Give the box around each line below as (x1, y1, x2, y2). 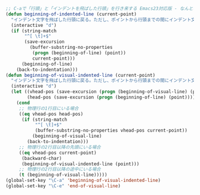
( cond (16, 100, 30, 106)
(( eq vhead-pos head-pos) (19, 111, 84, 117)
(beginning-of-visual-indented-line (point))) (21, 161, 140, 167)
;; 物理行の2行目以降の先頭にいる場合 (19, 144, 101, 150)
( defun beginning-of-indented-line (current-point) (5, 11, 137, 17)
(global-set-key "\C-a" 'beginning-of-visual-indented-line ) (5, 178, 161, 184)
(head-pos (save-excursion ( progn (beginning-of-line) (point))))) (27, 94, 198, 100)
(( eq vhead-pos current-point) (19, 150, 97, 156)
